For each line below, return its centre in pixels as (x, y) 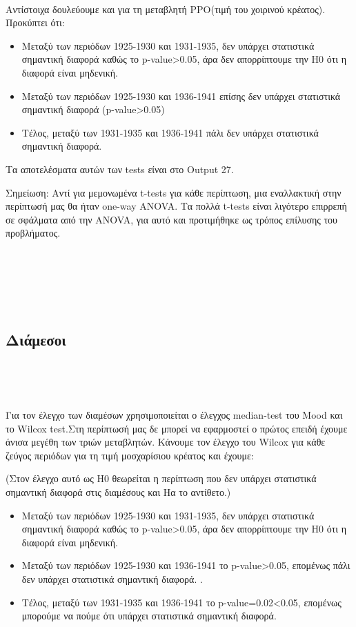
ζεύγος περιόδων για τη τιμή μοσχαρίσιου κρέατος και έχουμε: (130, 455)
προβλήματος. (33, 233)
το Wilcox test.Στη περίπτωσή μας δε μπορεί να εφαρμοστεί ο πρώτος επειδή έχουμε (177, 428)
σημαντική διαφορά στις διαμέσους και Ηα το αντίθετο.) (118, 492)
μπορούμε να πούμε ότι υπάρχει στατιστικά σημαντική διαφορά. (149, 616)
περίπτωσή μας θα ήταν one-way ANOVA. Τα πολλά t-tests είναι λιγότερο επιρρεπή (176, 206)
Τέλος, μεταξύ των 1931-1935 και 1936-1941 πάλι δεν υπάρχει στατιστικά (170, 132)
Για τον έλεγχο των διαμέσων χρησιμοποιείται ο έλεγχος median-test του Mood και (174, 415)
